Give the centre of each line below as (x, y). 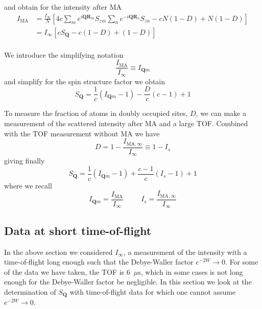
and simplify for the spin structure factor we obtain (85, 81)
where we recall (28, 185)
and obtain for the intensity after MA (63, 7)
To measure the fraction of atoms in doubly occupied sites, (96, 113)
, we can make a (221, 113)
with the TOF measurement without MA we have (82, 133)
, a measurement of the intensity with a (185, 252)
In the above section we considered (58, 252)
